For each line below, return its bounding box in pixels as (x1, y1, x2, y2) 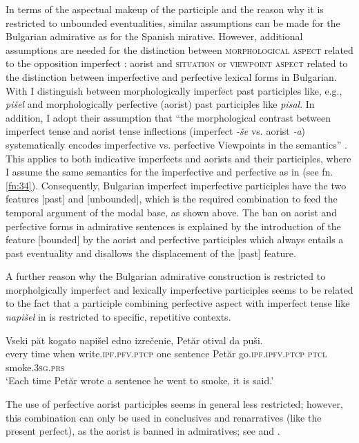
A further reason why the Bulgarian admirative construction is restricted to (6, 269, 326, 283)
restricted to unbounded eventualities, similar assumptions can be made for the (6, 15, 340, 30)
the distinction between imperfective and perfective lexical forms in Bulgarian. (6, 69, 337, 84)
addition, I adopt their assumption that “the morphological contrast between (6, 110, 331, 124)
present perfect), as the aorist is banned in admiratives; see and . (6, 424, 280, 438)
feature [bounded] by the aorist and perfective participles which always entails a (6, 232, 344, 247)
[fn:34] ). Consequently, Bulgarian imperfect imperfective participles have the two (6, 178, 347, 192)
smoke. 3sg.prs (6, 359, 65, 374)
